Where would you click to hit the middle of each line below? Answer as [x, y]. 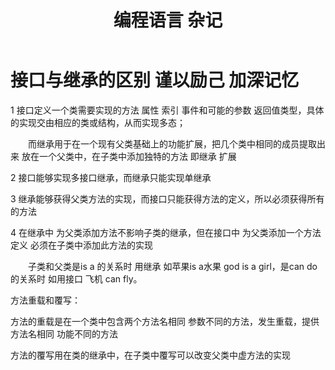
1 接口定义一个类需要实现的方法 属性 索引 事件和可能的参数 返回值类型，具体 [167, 110]
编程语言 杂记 [168, 20]
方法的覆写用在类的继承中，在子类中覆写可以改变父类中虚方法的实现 [150, 355]
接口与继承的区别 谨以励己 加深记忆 [155, 80]
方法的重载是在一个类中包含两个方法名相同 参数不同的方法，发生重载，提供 [165, 321]
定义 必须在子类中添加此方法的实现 [81, 245]
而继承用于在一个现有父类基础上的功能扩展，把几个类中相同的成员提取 [172, 143]
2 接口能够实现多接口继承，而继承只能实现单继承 [111, 177]
